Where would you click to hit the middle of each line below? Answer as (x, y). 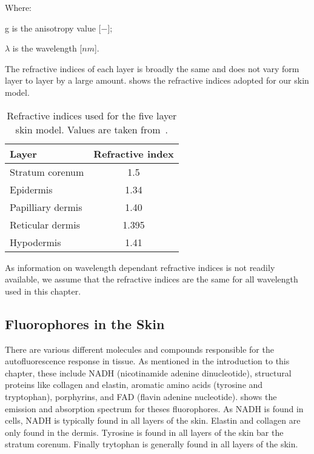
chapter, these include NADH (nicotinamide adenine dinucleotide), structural (148, 372)
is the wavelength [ (47, 48)
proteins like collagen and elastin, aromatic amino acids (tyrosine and (134, 385)
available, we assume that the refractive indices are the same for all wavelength (152, 279)
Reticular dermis (45, 224)
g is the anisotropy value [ (53, 28)
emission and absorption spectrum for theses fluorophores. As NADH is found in (154, 408)
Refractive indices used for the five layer (92, 115)
